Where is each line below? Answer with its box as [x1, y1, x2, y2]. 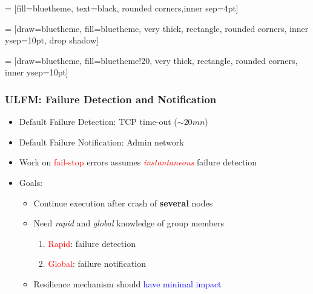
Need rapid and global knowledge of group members [33, 217, 225, 229]
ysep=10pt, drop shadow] [5, 34, 99, 46]
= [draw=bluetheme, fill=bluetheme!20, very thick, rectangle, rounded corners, [5, 54, 298, 66]
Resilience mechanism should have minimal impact [33, 277, 222, 290]
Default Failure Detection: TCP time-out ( [19, 115, 177, 128]
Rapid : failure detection [48, 237, 136, 249]
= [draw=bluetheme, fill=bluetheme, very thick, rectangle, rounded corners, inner [5, 22, 309, 34]
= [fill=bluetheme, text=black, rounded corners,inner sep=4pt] [5, 2, 239, 14]
